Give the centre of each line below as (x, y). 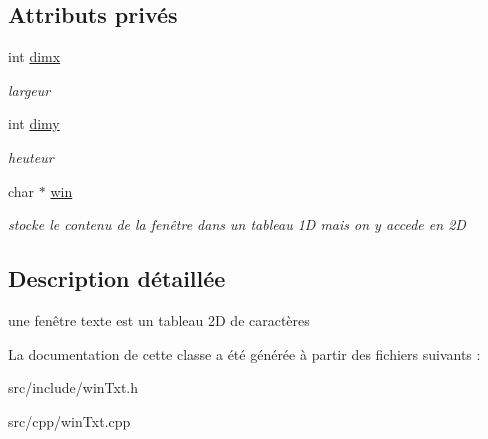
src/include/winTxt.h (73, 387)
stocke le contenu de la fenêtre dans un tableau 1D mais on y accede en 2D (237, 224)
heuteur (31, 156)
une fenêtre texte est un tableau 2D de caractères (159, 319)
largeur (29, 89)
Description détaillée (117, 278)
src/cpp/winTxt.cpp (69, 420)
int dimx (34, 56)
